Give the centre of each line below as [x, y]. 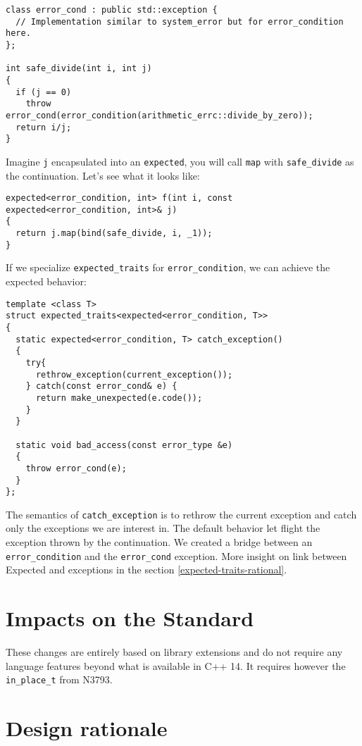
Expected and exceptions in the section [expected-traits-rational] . [146, 570]
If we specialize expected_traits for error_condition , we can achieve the [168, 267]
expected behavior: [46, 281]
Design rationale [87, 728]
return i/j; [44, 127]
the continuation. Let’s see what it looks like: [103, 175]
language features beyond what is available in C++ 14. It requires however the [176, 665]
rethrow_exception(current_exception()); [134, 374]
